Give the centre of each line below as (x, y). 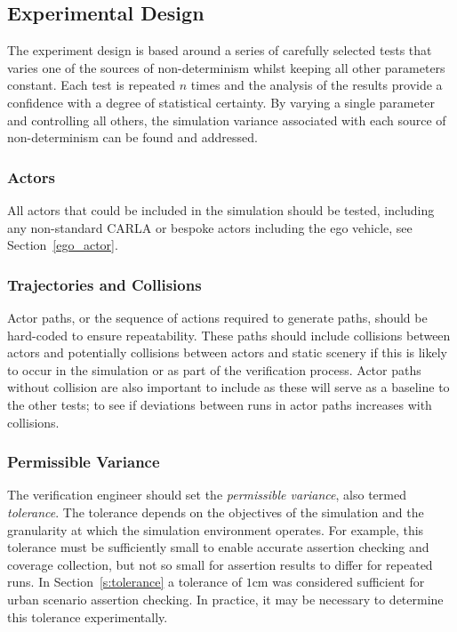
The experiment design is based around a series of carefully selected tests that (220, 50)
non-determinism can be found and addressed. (132, 137)
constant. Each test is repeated (92, 85)
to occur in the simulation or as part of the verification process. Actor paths (214, 369)
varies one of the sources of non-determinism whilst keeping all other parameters (226, 67)
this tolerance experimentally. (88, 616)
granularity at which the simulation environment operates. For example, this (216, 529)
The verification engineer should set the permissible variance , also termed (207, 495)
